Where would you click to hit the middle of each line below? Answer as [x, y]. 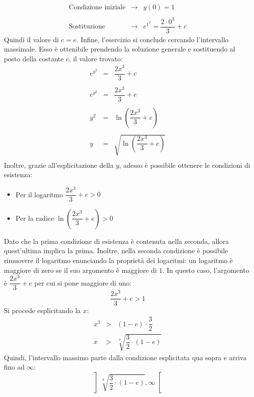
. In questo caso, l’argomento [206, 270]
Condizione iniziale [97, 8]
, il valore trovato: [96, 58]
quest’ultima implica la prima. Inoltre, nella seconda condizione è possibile [116, 251]
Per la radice [35, 218]
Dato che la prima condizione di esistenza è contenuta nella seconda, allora [116, 241]
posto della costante [34, 58]
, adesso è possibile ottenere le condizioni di [185, 165]
